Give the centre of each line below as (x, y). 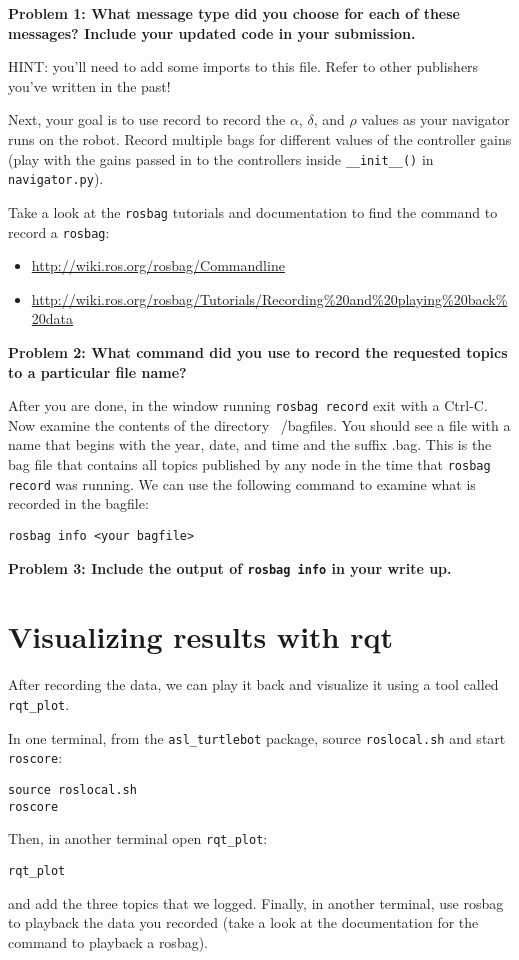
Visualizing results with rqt (200, 636)
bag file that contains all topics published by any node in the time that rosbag (249, 464)
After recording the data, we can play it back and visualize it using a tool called (253, 684)
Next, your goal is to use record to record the (147, 119)
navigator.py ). (56, 178)
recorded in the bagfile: (78, 503)
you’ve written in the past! (89, 85)
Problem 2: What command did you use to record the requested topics (258, 351)
